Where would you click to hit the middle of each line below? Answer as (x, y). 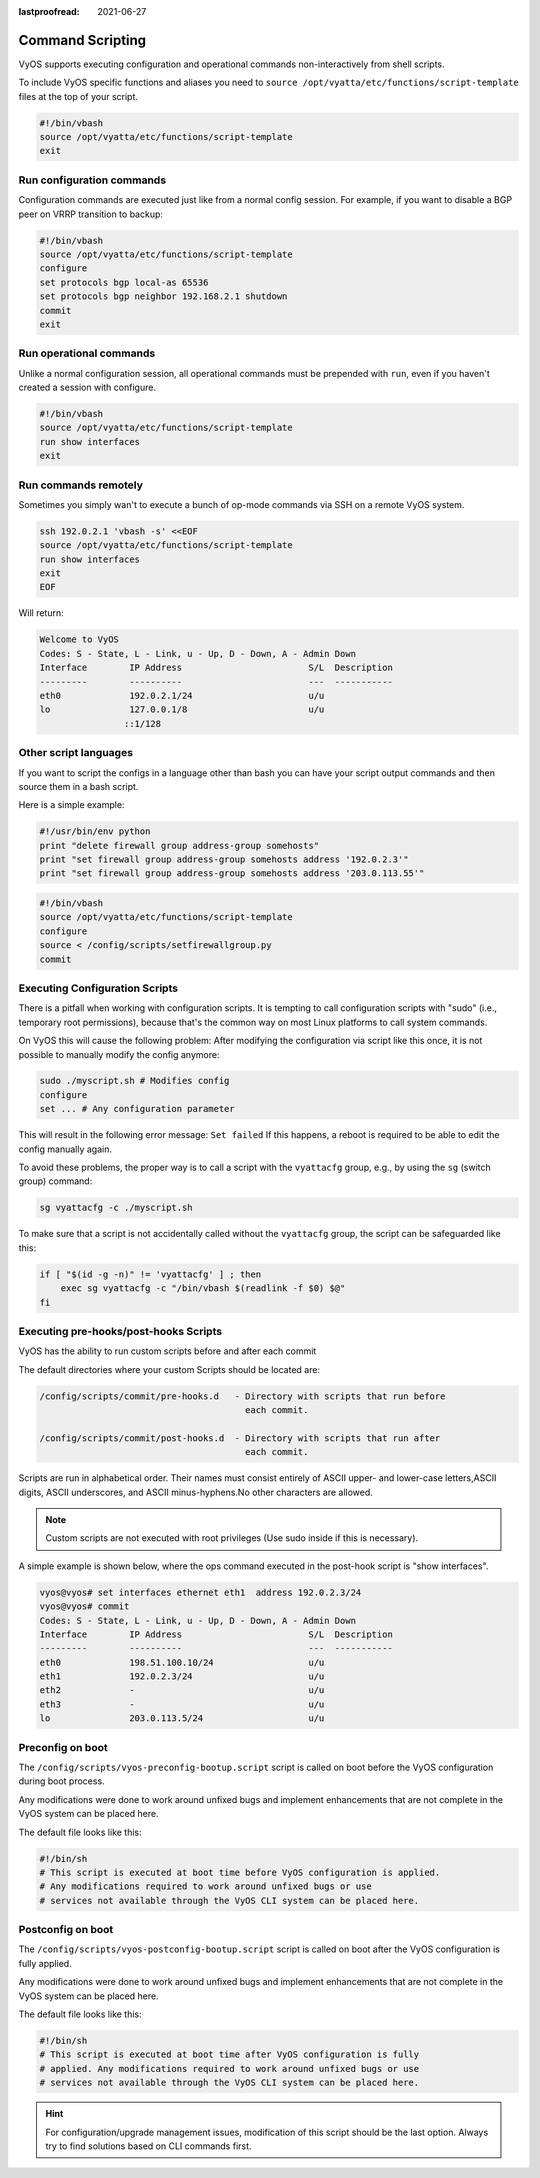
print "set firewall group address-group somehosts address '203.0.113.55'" (232, 873)
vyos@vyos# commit (84, 1606)
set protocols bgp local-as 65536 (124, 282)
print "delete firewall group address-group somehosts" (179, 845)
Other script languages (76, 753)
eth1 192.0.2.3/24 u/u (182, 1676)
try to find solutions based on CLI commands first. (148, 2146)
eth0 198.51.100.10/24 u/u (182, 1662)
